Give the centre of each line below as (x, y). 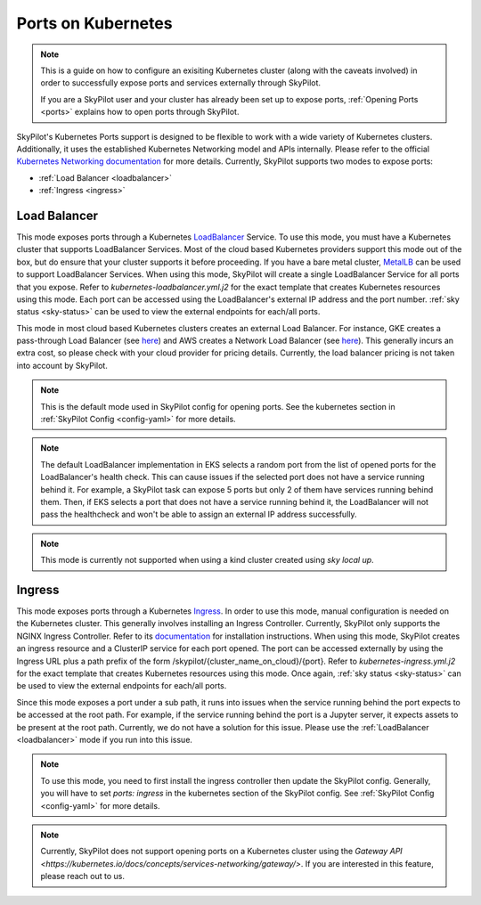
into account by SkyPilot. (62, 365)
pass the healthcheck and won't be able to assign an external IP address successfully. (199, 514)
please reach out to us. (82, 876)
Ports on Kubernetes (94, 23)
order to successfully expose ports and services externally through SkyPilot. (180, 83)
